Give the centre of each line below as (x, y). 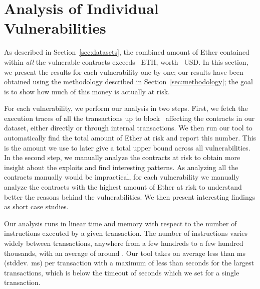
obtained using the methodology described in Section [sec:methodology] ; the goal (128, 82)
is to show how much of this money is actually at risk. (87, 91)
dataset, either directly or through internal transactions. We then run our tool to (128, 128)
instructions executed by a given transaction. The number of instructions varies (126, 233)
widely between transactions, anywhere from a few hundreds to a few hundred (124, 243)
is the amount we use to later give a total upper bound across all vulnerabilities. (127, 147)
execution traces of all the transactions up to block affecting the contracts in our (129, 118)
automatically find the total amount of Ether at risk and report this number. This (130, 138)
